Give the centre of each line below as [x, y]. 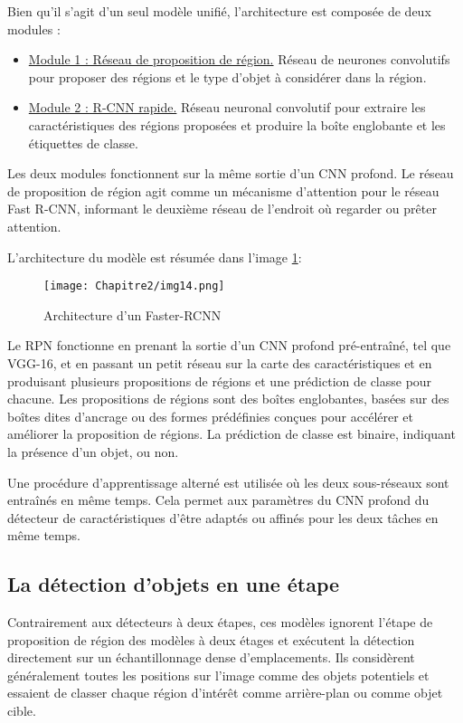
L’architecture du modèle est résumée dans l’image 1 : [155, 257]
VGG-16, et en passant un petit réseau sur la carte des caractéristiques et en [220, 362]
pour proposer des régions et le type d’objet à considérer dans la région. [227, 76]
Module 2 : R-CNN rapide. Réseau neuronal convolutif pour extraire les [227, 107]
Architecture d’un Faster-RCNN [132, 314]
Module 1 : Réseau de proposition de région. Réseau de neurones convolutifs [239, 59]
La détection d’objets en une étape [174, 584]
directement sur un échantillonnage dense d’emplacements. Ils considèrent [211, 657]
